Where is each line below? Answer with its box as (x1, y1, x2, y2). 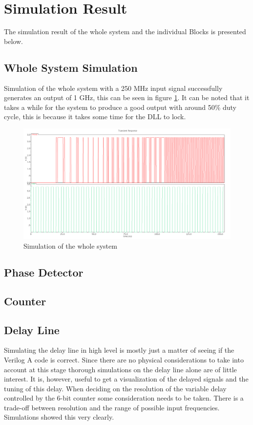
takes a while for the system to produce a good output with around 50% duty (4, 102, 236, 112)
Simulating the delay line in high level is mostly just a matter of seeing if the (4, 345, 234, 355)
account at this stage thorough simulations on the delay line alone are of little (4, 364, 237, 374)
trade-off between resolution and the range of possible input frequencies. (4, 402, 220, 412)
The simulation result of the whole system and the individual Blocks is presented (4, 26, 246, 37)
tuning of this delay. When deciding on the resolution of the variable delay (4, 383, 227, 393)
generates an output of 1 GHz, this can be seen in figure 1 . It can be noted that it (4, 92, 250, 103)
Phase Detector (4, 264, 84, 279)
